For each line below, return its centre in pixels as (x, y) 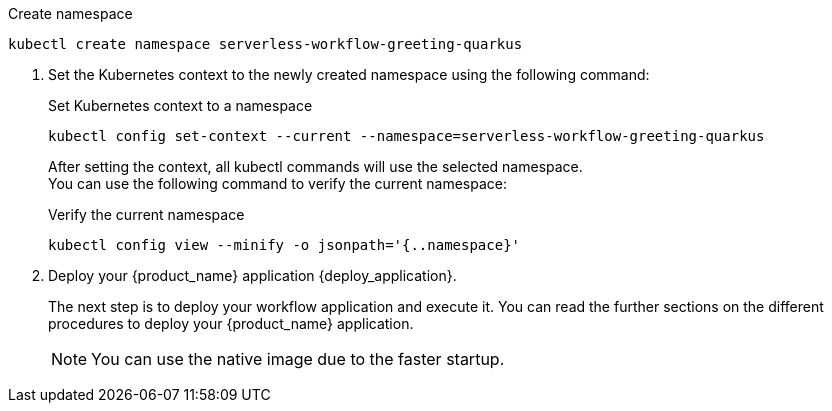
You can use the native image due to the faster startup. (298, 359)
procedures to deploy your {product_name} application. (231, 323)
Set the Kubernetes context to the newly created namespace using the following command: (349, 74)
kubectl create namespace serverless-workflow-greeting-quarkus (265, 44)
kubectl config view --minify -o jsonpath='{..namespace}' (284, 245)
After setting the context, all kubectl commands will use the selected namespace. (315, 166)
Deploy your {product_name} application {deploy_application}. (252, 275)
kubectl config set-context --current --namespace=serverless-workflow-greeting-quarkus (406, 136)
